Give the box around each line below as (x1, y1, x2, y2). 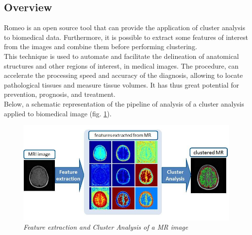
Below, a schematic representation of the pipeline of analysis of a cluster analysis (4, 98, 244, 108)
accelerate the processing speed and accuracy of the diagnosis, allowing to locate (4, 70, 243, 80)
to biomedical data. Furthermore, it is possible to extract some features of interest (4, 32, 248, 42)
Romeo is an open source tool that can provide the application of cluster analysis (4, 22, 245, 33)
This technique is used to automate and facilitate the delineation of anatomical (4, 51, 239, 61)
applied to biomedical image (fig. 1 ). (4, 108, 112, 118)
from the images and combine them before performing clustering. (4, 41, 197, 52)
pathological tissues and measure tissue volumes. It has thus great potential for (4, 79, 239, 90)
